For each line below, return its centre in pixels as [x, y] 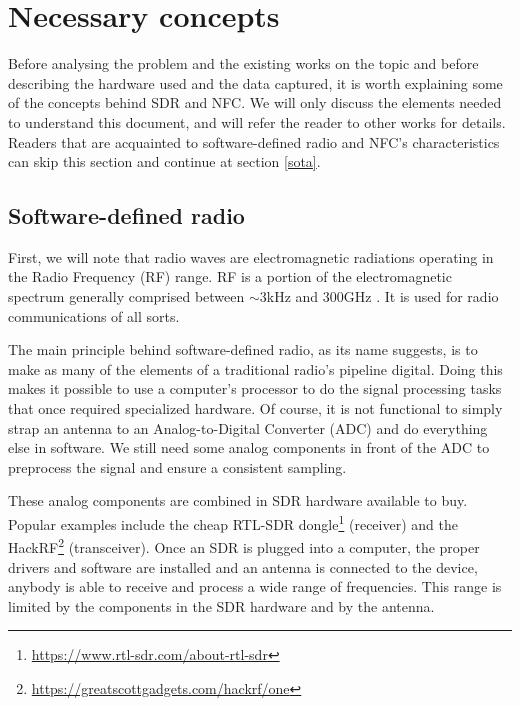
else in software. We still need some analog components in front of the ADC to [249, 447]
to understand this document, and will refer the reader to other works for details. [257, 121]
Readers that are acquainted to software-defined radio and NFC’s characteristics [254, 141]
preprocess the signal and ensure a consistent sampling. [177, 466]
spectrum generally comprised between [126, 296]
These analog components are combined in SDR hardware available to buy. [238, 500]
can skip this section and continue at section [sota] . [164, 161]
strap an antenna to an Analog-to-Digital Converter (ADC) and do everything [248, 427]
